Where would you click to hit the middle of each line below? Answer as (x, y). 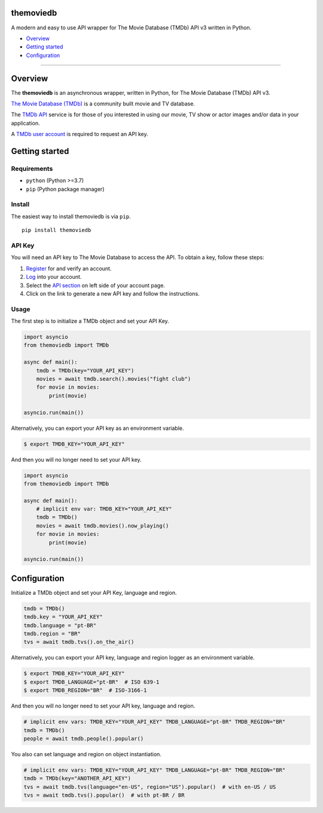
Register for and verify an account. (69, 268)
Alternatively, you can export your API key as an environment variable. (97, 428)
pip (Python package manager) (65, 189)
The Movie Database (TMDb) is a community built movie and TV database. (103, 103)
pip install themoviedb (57, 230)
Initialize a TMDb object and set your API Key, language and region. (94, 592)
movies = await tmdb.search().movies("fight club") (114, 379)
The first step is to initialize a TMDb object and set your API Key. (90, 321)
